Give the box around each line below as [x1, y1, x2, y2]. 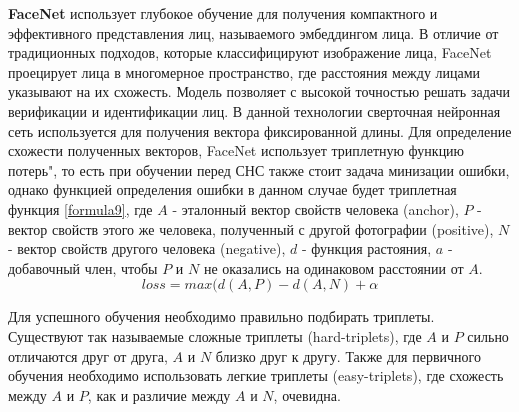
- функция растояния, [301, 238, 432, 259]
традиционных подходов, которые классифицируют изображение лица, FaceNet [8, 42, 492, 63]
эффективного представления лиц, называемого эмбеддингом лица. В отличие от [8, 22, 499, 43]
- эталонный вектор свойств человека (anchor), [172, 198, 459, 219]
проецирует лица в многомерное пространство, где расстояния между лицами [8, 61, 481, 82]
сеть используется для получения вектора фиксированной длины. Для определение [8, 120, 512, 141]
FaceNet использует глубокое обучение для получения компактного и [8, 3, 438, 23]
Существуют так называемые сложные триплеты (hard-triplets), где [8, 325, 422, 346]
